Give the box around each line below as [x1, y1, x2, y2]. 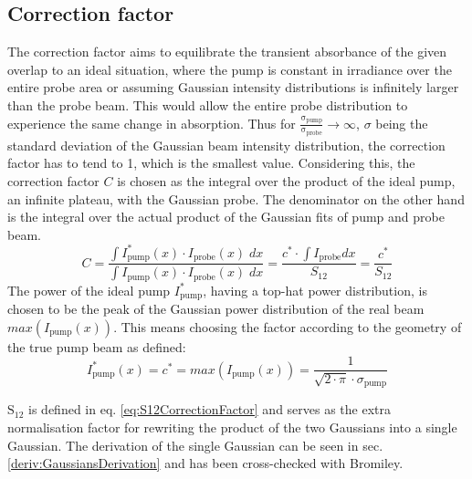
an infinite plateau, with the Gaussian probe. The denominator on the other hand [7, 189, 465, 208]
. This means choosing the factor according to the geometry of [113, 317, 462, 336]
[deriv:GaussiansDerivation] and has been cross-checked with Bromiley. [7, 453, 404, 473]
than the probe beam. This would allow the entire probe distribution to [7, 95, 408, 114]
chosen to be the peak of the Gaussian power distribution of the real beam [7, 299, 425, 318]
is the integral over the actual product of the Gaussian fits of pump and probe [7, 207, 445, 226]
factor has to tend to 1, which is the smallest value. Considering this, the [7, 153, 415, 172]
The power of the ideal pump [7, 280, 171, 299]
